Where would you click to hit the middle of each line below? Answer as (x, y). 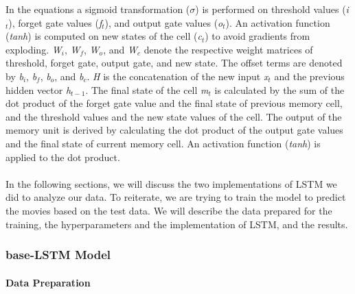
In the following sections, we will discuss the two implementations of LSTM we (171, 183)
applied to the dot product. (63, 157)
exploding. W (34, 49)
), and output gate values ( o (164, 22)
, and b (69, 76)
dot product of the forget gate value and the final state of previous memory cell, (174, 103)
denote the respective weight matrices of (228, 49)
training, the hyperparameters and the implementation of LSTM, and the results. (177, 224)
